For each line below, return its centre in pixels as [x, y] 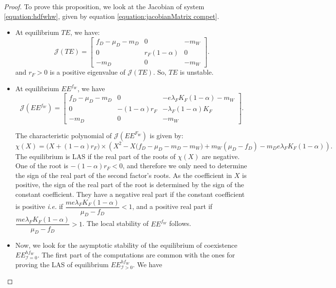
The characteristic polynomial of [64, 135]
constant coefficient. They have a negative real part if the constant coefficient [130, 194]
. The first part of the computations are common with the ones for [136, 254]
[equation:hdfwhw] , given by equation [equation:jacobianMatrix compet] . [112, 16]
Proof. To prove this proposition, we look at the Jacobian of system [104, 6]
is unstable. [197, 72]
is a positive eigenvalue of [88, 72]
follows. [180, 223]
